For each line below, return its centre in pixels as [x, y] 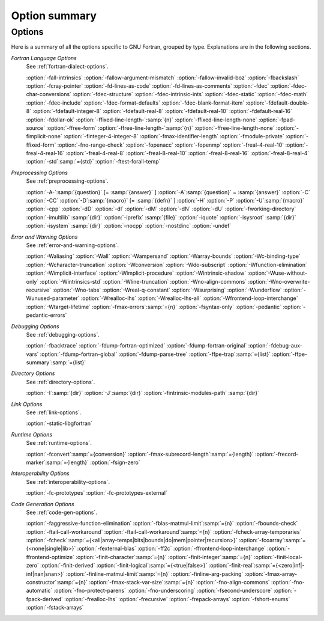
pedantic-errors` [46, 315]
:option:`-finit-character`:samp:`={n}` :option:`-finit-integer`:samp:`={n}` [164, 557]
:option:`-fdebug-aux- [275, 346]
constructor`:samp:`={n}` [57, 583]
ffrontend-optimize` [50, 557]
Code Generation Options [43, 504]
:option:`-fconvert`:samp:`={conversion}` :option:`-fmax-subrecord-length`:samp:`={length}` [140, 454]
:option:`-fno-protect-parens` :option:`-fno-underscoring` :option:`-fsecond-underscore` [163, 591]
